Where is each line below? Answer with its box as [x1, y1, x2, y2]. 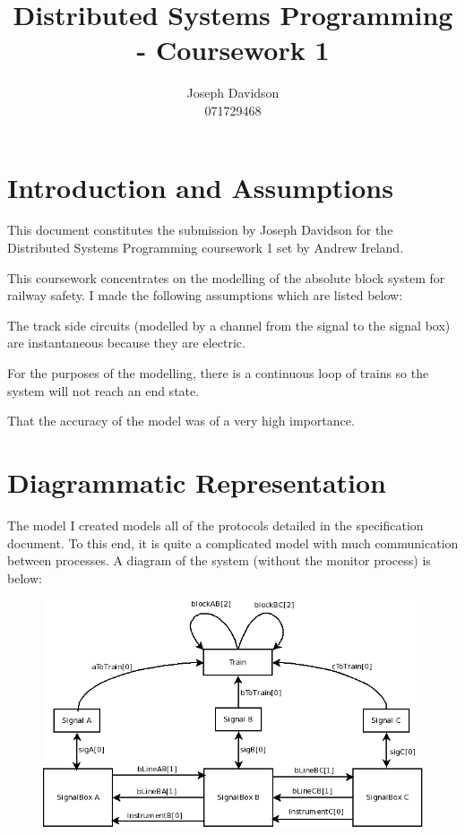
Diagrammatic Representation [7, 463, 386, 500]
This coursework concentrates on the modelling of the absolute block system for [7, 268, 445, 287]
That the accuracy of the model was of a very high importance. [7, 411, 355, 430]
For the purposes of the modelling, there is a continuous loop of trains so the [7, 364, 429, 382]
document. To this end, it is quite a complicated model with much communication [7, 533, 459, 552]
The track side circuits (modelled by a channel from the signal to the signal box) [7, 315, 451, 334]
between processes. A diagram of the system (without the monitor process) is [7, 551, 431, 570]
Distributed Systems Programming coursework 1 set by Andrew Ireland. [7, 238, 404, 257]
